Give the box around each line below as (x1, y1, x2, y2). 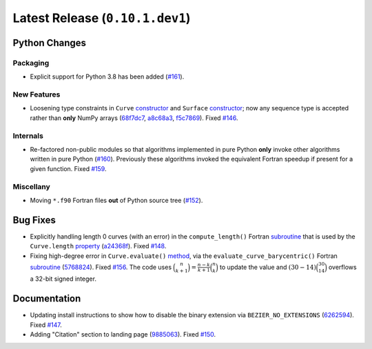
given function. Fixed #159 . (30, 164, 107, 172)
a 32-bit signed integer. (30, 275, 96, 283)
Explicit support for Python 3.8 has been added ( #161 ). (30, 72, 185, 81)
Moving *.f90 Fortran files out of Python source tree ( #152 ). (30, 196, 203, 204)
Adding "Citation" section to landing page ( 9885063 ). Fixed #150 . (30, 330, 216, 339)
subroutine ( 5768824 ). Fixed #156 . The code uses (30, 263, 172, 271)
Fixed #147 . (30, 321, 62, 329)
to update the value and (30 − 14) (219, 263, 317, 271)
